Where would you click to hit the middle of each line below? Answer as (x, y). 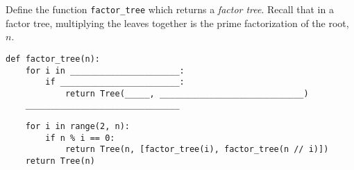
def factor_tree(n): (53, 59)
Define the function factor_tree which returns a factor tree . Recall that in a (170, 9)
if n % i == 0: (80, 138)
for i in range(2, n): (77, 127)
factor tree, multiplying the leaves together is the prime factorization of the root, (177, 23)
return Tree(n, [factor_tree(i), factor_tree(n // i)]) (197, 150)
